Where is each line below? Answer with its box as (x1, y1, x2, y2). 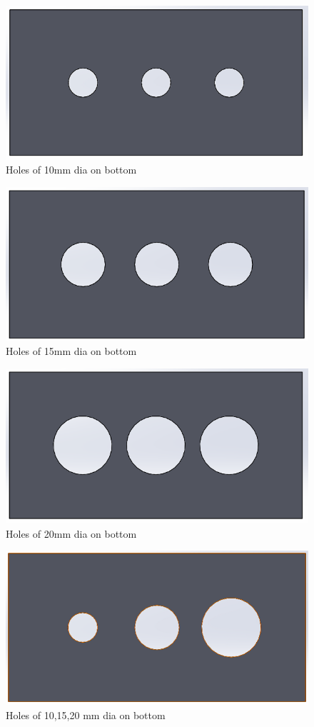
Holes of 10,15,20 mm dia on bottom (6, 707, 166, 722)
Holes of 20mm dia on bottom (6, 526, 137, 541)
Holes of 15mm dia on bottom (6, 344, 137, 359)
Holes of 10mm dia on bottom (6, 162, 137, 177)
